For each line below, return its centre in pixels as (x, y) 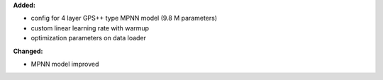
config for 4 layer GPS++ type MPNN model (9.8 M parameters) (124, 18)
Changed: (28, 51)
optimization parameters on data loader (89, 38)
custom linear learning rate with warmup (90, 28)
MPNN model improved (65, 64)
